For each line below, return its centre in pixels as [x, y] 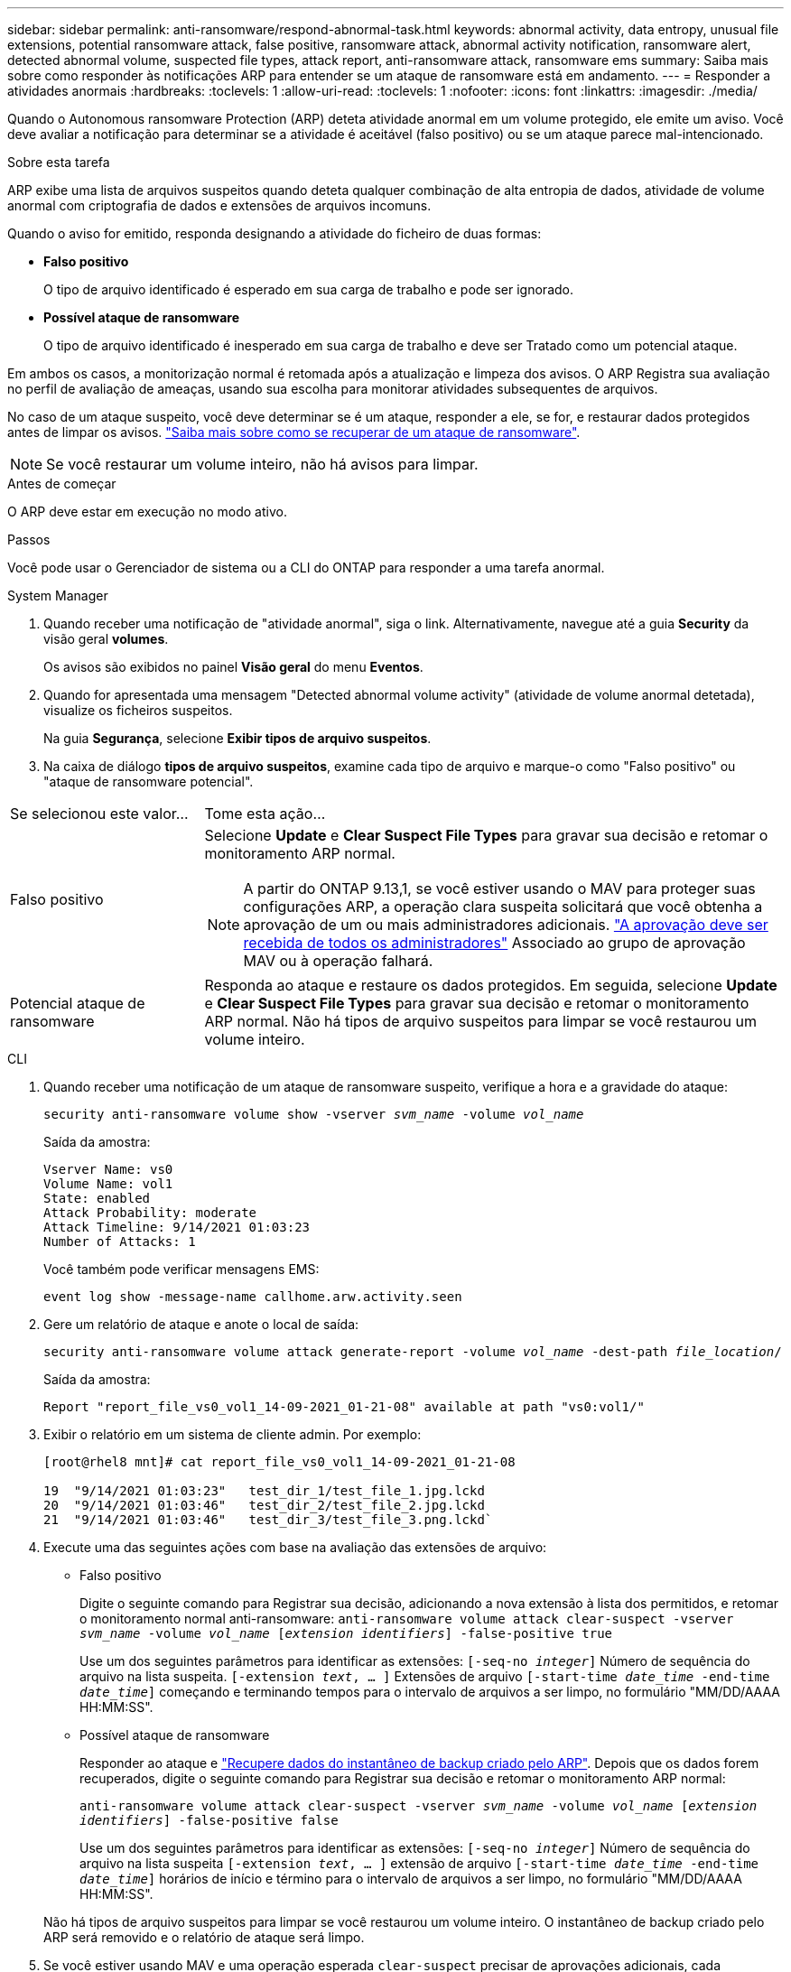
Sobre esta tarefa [59, 162]
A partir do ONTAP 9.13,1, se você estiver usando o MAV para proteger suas [499, 888]
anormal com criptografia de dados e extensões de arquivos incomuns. [219, 205]
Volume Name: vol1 [108, 1184]
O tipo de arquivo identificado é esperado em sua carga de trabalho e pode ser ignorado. [308, 289]
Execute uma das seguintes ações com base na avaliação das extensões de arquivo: [295, 1547]
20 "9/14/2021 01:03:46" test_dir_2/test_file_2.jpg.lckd [264, 1505]
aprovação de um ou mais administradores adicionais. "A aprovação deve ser [506, 925]
